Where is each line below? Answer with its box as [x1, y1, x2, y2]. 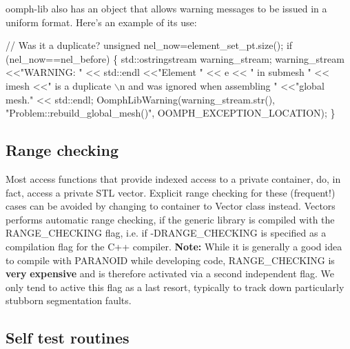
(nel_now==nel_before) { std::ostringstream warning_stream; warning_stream [6, 51, 344, 66]
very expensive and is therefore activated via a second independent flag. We [6, 266, 335, 281]
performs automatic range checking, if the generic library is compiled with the [6, 212, 335, 226]
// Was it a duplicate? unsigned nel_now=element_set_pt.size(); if [6, 38, 293, 52]
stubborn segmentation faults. [6, 293, 132, 308]
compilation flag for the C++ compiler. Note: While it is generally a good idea [6, 239, 342, 253]
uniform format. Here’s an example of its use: [6, 14, 197, 29]
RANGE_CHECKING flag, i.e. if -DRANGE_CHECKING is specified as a [6, 226, 327, 240]
